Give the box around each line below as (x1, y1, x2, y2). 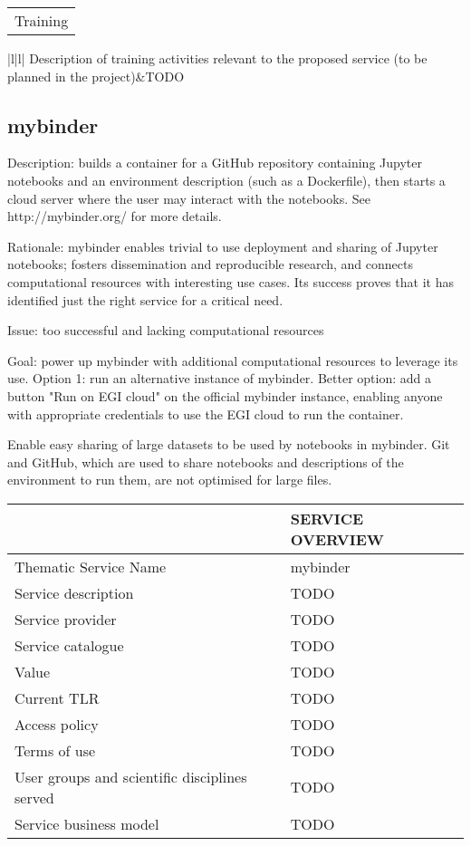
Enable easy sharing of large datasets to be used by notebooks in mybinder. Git (7, 435, 450, 454)
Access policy (14, 713, 99, 735)
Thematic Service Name (14, 555, 167, 577)
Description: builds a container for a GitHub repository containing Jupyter (7, 153, 422, 172)
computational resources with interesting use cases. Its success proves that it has (7, 272, 454, 291)
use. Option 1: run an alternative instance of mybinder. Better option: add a (7, 369, 431, 388)
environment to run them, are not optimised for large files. (7, 470, 332, 489)
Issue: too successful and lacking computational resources (7, 321, 324, 340)
